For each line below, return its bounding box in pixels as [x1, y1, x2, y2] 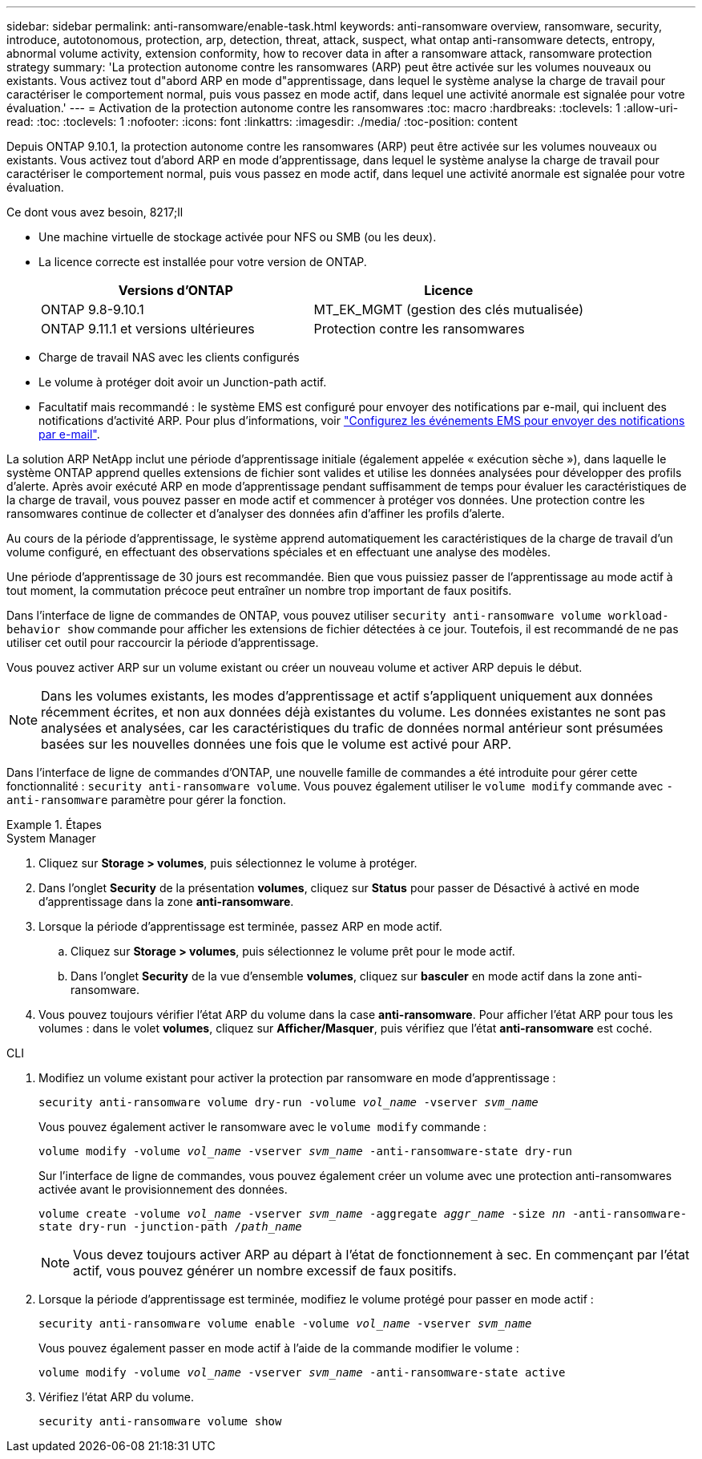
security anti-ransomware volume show [38, 1415, 282, 1428]
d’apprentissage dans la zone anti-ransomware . [38, 895, 294, 908]
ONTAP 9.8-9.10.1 [41, 301, 144, 317]
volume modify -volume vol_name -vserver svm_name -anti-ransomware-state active [38, 1366, 566, 1379]
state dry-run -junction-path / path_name [38, 1220, 302, 1233]
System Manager [6, 831, 96, 845]
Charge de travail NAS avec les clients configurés [38, 350, 300, 364]
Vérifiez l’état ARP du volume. [38, 1390, 194, 1404]
